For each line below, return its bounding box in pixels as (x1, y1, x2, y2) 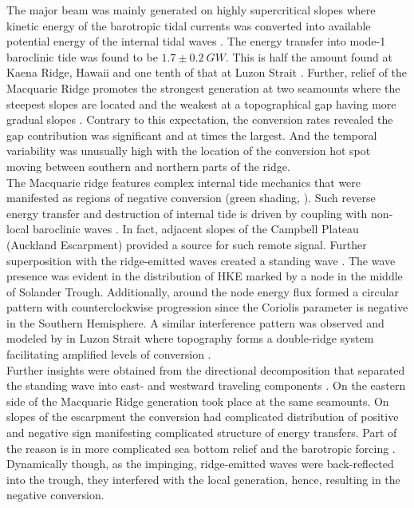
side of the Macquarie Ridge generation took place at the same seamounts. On (6, 392, 389, 409)
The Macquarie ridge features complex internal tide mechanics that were (6, 173, 361, 190)
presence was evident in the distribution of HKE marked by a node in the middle (6, 268, 403, 284)
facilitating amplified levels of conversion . (6, 346, 211, 363)
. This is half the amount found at (225, 48, 392, 65)
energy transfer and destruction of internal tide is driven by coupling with (6, 204, 368, 221)
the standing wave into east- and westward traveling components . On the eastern (6, 377, 406, 394)
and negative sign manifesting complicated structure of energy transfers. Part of (6, 424, 397, 441)
